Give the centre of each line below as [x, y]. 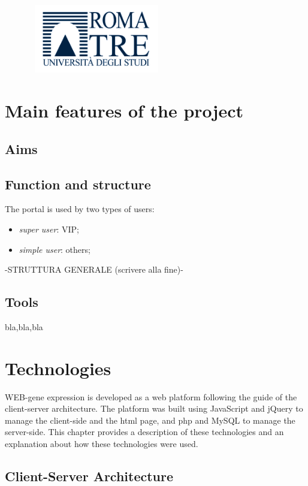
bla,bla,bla [24, 326]
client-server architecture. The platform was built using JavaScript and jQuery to [154, 408]
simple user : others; [55, 249]
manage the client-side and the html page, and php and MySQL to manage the [150, 420]
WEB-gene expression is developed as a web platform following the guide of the [151, 396]
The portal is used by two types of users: [80, 209]
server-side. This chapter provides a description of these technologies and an [144, 432]
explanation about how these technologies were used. [102, 443]
